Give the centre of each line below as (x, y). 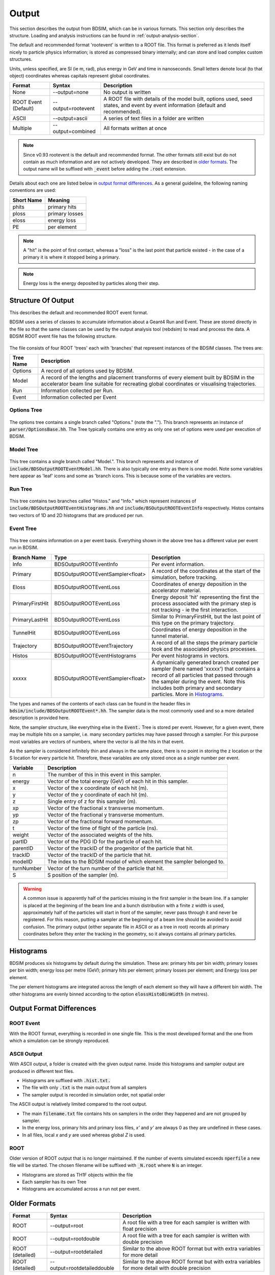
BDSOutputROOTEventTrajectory (94, 646)
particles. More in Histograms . (188, 694)
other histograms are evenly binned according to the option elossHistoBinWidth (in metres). (109, 994)
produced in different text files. (42, 1071)
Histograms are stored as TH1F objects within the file (78, 1175)
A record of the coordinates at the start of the (206, 571)
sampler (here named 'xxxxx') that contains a (206, 669)
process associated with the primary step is (204, 603)
